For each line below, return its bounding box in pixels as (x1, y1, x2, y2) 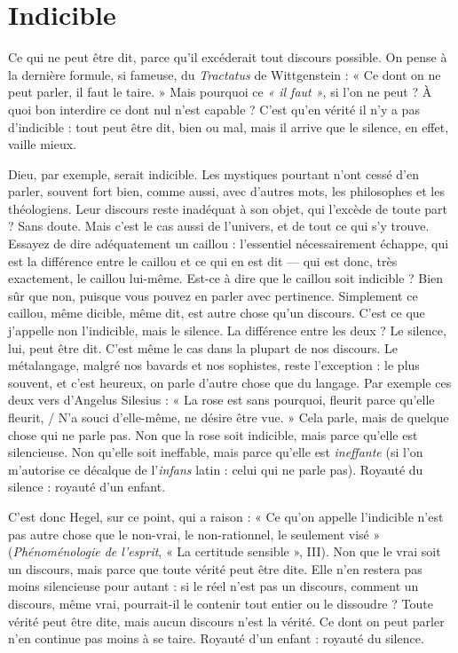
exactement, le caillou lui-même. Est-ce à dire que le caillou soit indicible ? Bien (8, 269, 444, 287)
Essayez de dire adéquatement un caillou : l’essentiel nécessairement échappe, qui (8, 234, 449, 253)
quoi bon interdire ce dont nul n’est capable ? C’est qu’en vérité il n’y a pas (8, 99, 420, 118)
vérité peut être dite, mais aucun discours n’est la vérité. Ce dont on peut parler (8, 611, 445, 630)
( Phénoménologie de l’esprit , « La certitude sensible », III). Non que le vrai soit (8, 542, 441, 561)
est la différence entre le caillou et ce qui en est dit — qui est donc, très (8, 251, 398, 270)
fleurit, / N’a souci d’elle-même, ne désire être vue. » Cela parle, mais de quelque (8, 408, 449, 426)
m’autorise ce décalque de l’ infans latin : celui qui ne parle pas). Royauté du (8, 460, 423, 478)
